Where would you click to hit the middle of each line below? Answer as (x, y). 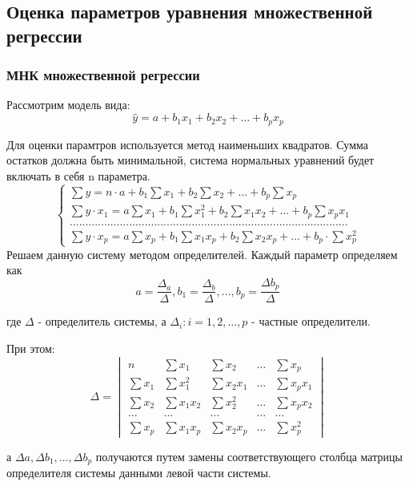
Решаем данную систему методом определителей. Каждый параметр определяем (202, 254)
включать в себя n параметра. (78, 175)
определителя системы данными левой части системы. (139, 473)
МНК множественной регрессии (103, 75)
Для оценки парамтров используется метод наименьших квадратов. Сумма (188, 144)
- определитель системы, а (102, 321)
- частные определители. (311, 321)
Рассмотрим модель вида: (68, 105)
